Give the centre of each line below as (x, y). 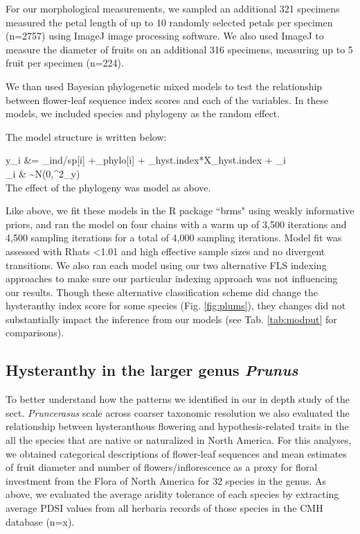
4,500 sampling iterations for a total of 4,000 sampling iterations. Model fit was (174, 238)
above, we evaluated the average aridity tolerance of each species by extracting (172, 494)
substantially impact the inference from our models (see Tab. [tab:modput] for (171, 319)
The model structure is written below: (86, 136)
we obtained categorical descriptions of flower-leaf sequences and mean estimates (176, 453)
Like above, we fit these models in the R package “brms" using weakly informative (180, 210)
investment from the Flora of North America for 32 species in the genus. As (166, 480)
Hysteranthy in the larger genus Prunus (152, 370)
